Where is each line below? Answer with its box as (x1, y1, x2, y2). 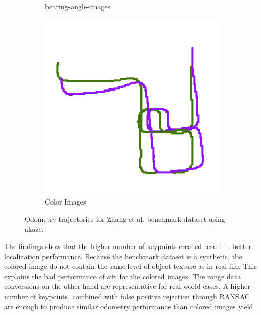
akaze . (25, 223, 44, 234)
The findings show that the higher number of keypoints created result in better (4, 240, 251, 251)
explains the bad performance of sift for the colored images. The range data (4, 271, 241, 281)
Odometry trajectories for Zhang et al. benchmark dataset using (25, 213, 225, 224)
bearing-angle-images (45, 1, 111, 11)
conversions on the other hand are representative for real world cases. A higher (4, 281, 250, 291)
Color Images (45, 196, 86, 207)
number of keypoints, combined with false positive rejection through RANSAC (4, 290, 250, 301)
